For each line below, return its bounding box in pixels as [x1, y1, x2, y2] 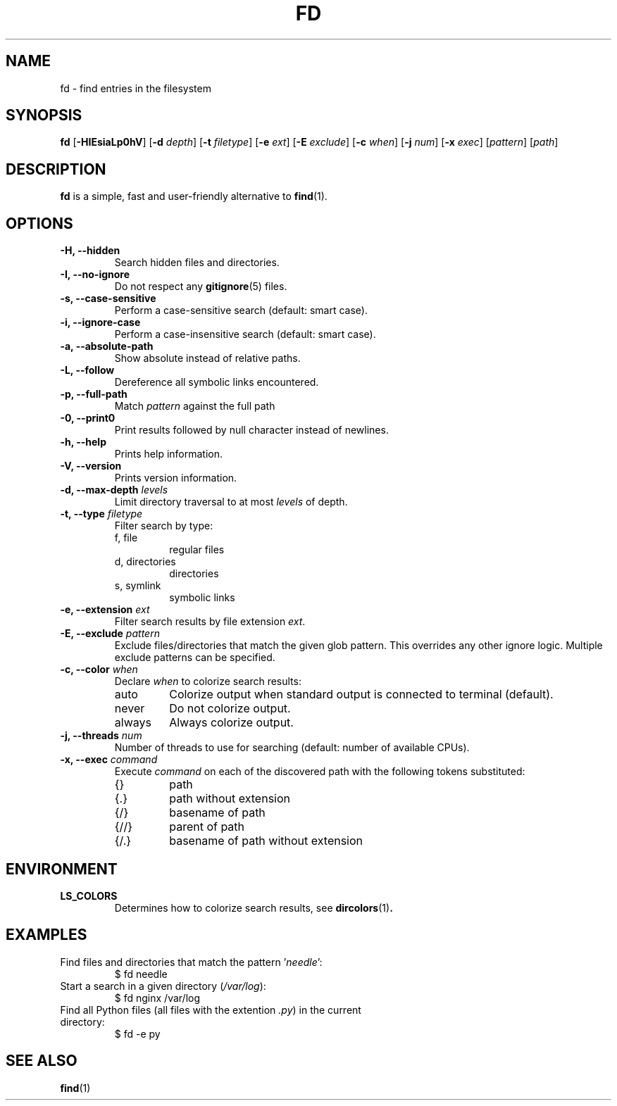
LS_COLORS [60, 889, 118, 902]
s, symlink [114, 579, 161, 592]
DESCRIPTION [6, 160, 106, 178]
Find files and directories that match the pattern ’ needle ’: [60, 955, 323, 968]
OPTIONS [6, 214, 73, 232]
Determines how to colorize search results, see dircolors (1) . [114, 901, 393, 914]
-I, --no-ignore [60, 268, 130, 281]
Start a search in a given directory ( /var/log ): [60, 979, 266, 992]
